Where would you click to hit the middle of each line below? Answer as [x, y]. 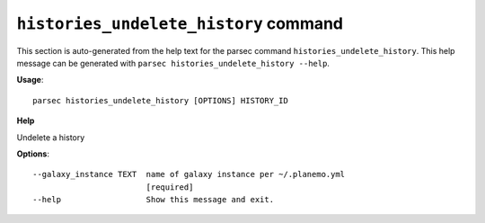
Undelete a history [51, 137]
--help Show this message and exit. [153, 200]
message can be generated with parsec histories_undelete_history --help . [173, 63]
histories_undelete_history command [180, 23]
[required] [170, 187]
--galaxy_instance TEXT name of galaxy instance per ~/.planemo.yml [189, 174]
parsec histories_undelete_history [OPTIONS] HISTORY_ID [161, 100]
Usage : [30, 80]
